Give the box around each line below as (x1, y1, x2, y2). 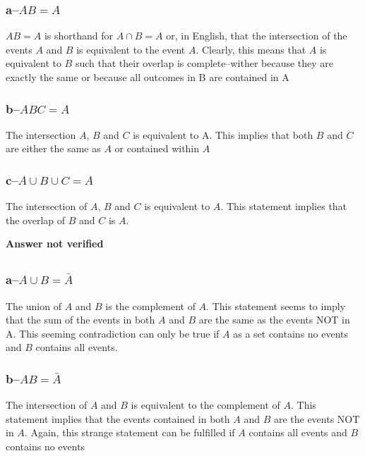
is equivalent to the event (76, 42, 186, 56)
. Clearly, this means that (196, 42, 306, 56)
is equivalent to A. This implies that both (133, 127, 313, 142)
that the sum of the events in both (6, 312, 155, 327)
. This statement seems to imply (206, 298, 346, 313)
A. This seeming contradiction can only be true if (6, 326, 220, 340)
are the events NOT (273, 411, 360, 426)
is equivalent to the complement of (131, 398, 280, 412)
